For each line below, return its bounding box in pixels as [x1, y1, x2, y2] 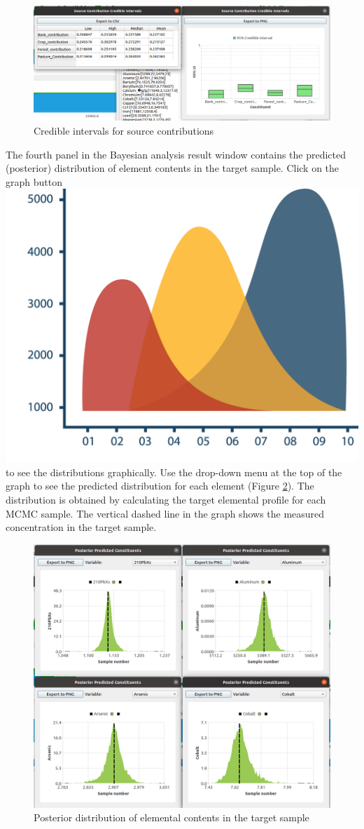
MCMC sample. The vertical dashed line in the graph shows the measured [6, 506, 325, 520]
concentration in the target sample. [6, 520, 157, 534]
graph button [6, 174, 62, 189]
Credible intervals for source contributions [34, 123, 214, 137]
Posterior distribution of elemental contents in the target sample [34, 810, 309, 825]
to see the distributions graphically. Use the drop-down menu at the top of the [6, 464, 342, 479]
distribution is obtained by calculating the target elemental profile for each [6, 492, 326, 506]
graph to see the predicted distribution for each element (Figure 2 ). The [6, 478, 314, 493]
